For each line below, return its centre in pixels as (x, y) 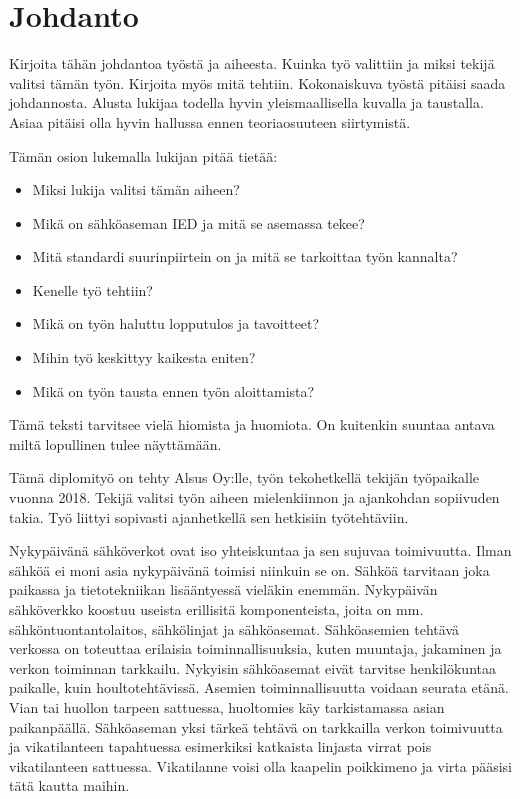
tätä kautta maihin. (69, 785)
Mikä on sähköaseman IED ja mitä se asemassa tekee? (198, 222)
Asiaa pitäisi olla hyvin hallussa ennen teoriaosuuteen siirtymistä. (210, 121)
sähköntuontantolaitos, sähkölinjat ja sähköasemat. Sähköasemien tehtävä (234, 628)
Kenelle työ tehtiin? (92, 289)
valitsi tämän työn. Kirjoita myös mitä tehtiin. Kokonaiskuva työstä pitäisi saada (257, 82)
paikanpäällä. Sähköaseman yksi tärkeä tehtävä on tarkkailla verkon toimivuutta (256, 726)
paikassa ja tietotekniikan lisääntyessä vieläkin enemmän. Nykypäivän (223, 589)
